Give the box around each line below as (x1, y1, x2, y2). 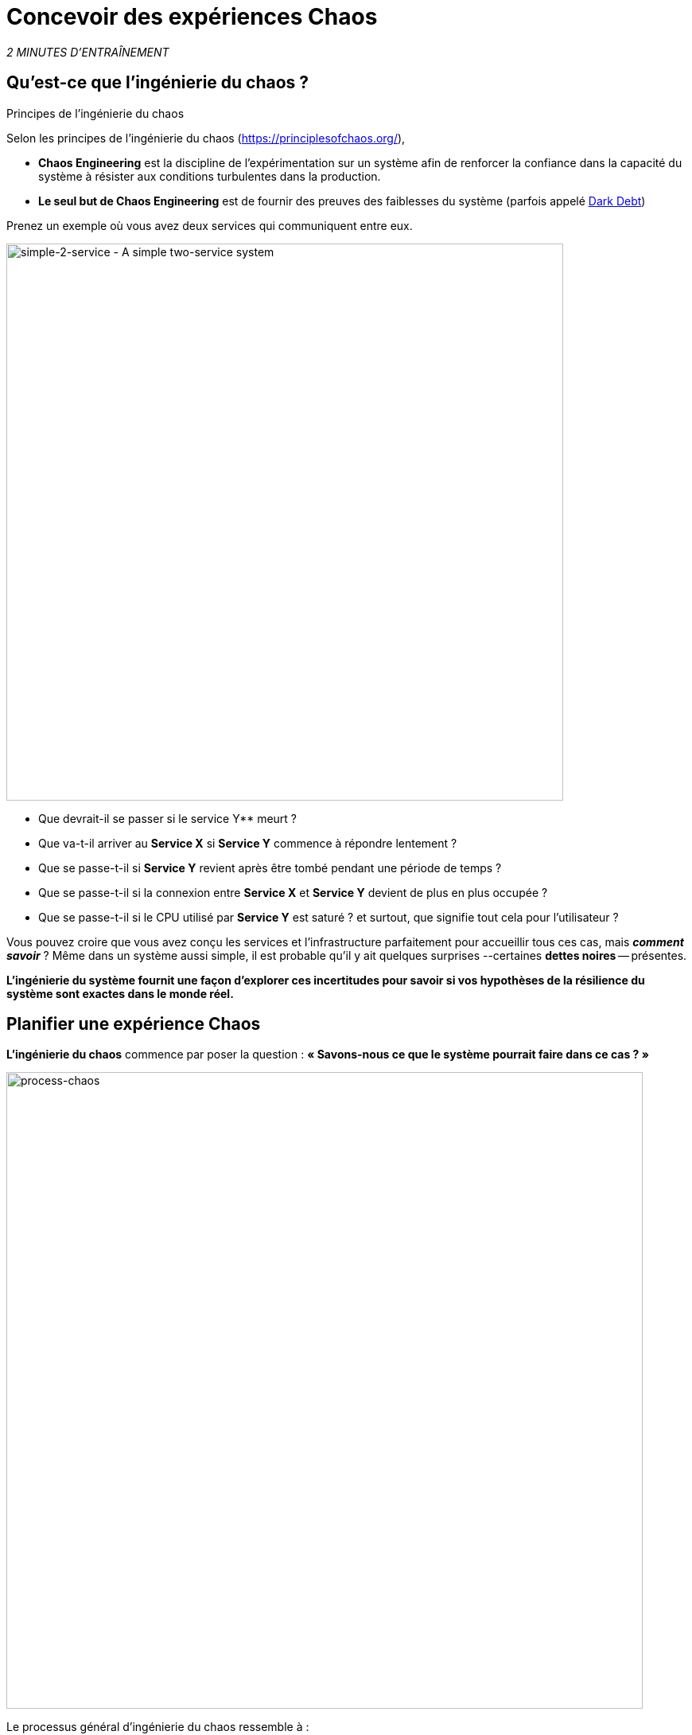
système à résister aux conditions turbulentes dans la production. (38, 169, 381, 183)
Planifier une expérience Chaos (6, 1014, 261, 1035)
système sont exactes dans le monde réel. (6, 986, 234, 1000)
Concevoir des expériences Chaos (6, 3, 378, 30)
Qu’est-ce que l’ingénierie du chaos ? (6, 72, 309, 93)
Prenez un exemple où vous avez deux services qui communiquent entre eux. (6, 218, 413, 232)
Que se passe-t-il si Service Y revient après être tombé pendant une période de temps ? (38, 860, 502, 875)
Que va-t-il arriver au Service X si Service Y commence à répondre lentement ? (38, 836, 457, 850)
